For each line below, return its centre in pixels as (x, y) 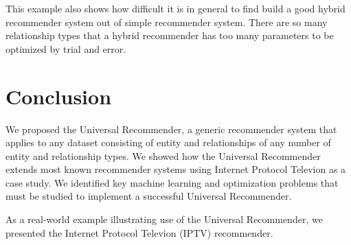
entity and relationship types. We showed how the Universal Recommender (163, 155)
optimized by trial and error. (66, 48)
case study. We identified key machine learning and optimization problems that (172, 182)
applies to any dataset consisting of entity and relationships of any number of (168, 142)
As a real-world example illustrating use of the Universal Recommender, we (164, 219)
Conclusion (59, 96)
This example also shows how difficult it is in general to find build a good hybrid (175, 8)
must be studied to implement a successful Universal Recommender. (149, 196)
